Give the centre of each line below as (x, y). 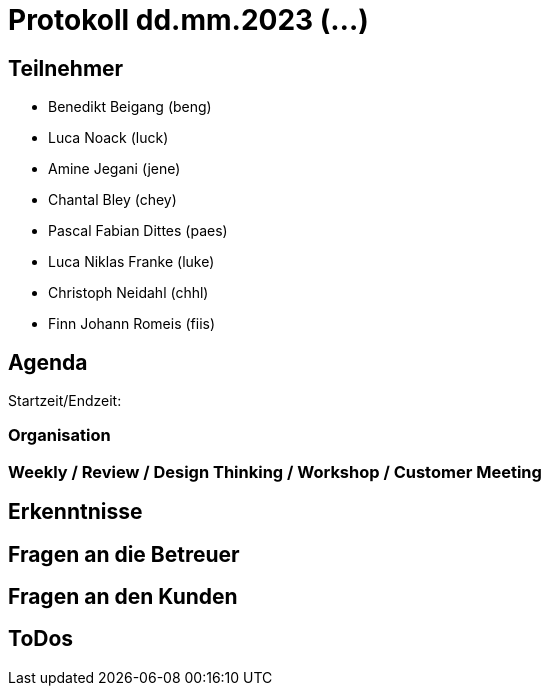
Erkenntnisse (75, 512)
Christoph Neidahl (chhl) (128, 293)
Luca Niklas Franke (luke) (131, 262)
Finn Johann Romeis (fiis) (132, 324)
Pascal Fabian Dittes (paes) (138, 231)
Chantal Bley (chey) (112, 200)
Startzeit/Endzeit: (65, 401)
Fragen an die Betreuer (124, 554)
